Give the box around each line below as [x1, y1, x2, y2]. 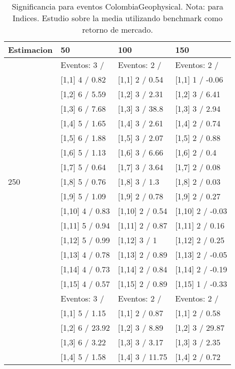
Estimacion [8, 44, 53, 55]
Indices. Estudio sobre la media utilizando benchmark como [12, 12, 223, 24]
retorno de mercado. [82, 24, 153, 35]
